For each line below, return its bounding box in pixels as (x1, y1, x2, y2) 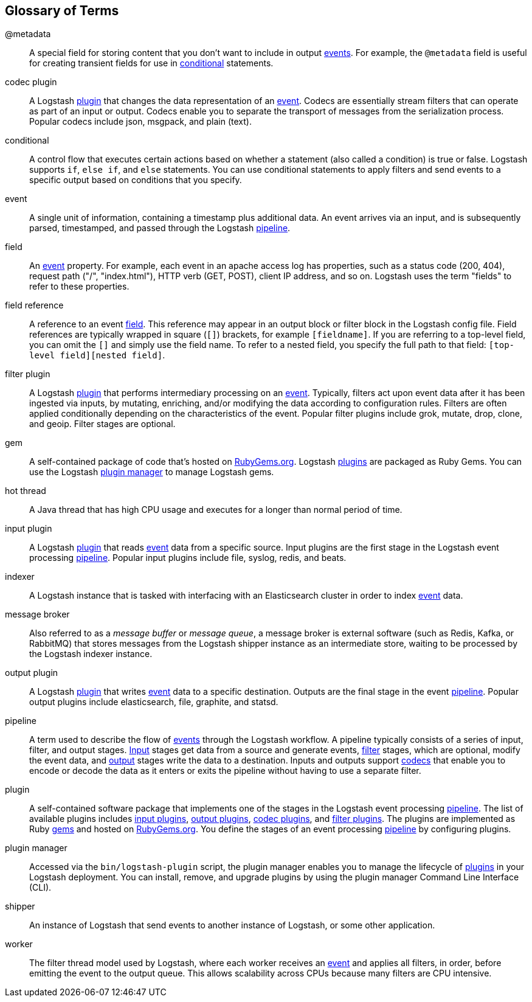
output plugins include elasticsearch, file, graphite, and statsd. (29, 697, 278, 708)
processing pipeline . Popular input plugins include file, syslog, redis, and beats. (29, 552, 347, 563)
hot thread (5, 485, 46, 496)
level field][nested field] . (29, 350, 165, 361)
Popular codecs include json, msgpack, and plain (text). (29, 116, 252, 127)
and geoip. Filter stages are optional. (29, 419, 176, 430)
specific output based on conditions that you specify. (29, 175, 242, 186)
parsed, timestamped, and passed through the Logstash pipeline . (29, 223, 291, 234)
